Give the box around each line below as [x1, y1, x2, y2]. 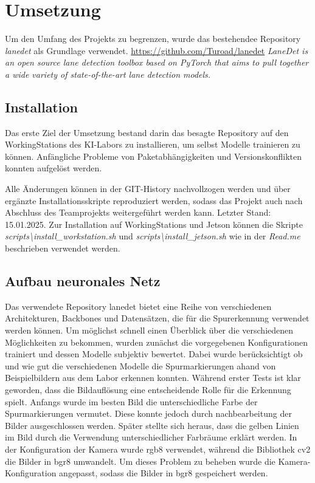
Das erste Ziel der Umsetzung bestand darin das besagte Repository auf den [5, 126, 289, 139]
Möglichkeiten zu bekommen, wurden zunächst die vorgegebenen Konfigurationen [5, 335, 308, 348]
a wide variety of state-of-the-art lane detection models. [5, 67, 211, 80]
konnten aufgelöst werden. [5, 162, 102, 174]
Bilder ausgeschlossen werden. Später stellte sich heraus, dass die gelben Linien [5, 419, 299, 431]
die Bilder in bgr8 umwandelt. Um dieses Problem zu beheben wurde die [5, 454, 275, 467]
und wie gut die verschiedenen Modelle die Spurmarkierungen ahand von [5, 359, 276, 372]
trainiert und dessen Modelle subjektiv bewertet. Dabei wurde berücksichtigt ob [5, 348, 303, 360]
